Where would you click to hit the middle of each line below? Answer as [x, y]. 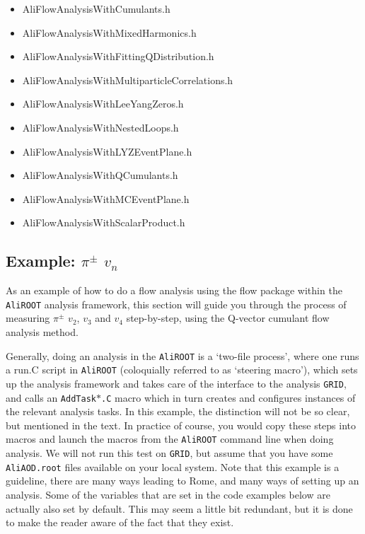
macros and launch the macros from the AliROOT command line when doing [170, 439]
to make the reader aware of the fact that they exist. [120, 522]
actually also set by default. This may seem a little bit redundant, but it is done [179, 508]
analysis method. [42, 331]
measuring [28, 318]
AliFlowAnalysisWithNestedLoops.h [100, 127]
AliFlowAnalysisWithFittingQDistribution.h [118, 56]
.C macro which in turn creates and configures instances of [228, 397]
